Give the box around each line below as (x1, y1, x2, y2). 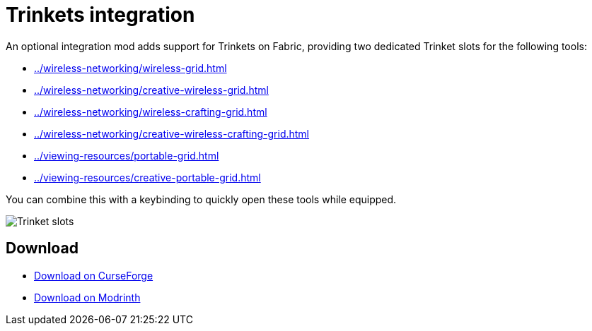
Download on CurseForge (34, 269, 153, 282)
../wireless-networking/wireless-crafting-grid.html (34, 105, 267, 118)
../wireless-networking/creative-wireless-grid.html (34, 83, 269, 96)
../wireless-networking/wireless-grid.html (34, 61, 227, 74)
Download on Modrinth (34, 291, 141, 303)
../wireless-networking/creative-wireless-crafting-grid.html (34, 127, 309, 140)
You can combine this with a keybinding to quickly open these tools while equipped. (6, 193, 397, 205)
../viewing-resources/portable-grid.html (34, 149, 219, 162)
